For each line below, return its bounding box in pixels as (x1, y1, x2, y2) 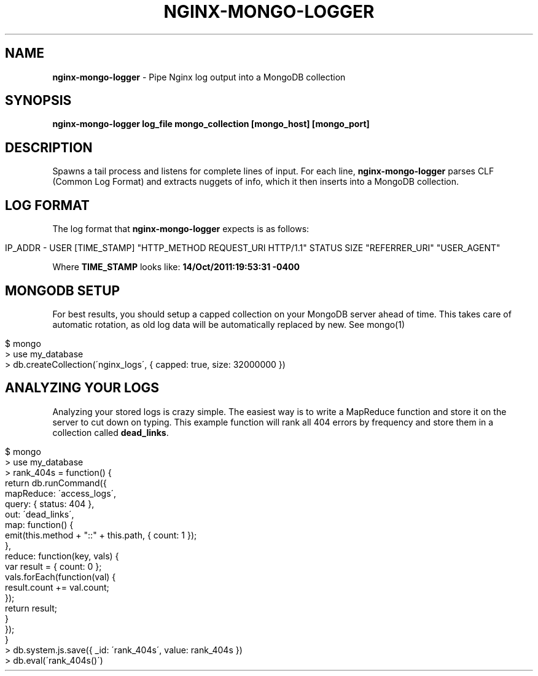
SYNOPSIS (5, 93, 72, 109)
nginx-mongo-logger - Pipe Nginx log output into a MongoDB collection (52, 71, 346, 82)
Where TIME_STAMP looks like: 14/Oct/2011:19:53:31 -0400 (52, 262, 300, 273)
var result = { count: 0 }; (5, 561, 102, 572)
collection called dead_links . (52, 427, 169, 438)
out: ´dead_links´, (5, 508, 74, 519)
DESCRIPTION (5, 139, 93, 155)
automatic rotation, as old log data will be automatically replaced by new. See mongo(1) (52, 319, 405, 330)
